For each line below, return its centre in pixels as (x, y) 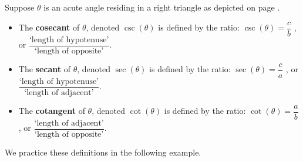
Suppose (20, 7)
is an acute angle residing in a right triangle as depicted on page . (162, 7)
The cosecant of (49, 27)
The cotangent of (52, 111)
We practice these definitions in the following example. (103, 152)
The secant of (45, 69)
